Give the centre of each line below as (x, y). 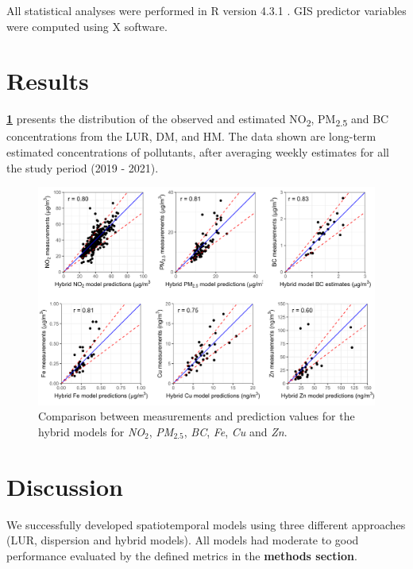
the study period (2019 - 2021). (83, 167)
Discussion (65, 486)
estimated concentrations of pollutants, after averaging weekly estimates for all (198, 152)
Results (48, 81)
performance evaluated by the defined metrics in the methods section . (182, 555)
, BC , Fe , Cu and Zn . (235, 431)
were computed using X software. (87, 26)
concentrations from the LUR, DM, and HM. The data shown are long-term (191, 136)
